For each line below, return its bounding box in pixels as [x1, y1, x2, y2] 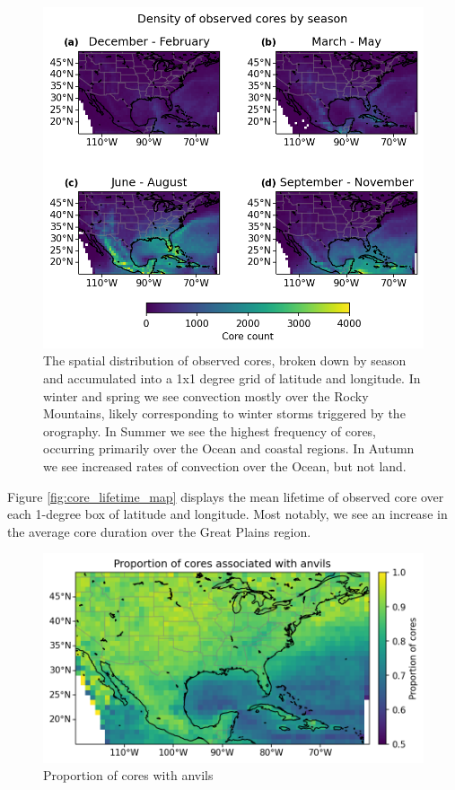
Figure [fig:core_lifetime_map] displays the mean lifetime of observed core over [7, 487, 444, 505]
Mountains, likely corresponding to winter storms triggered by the [43, 404, 406, 423]
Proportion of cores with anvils [43, 766, 214, 785]
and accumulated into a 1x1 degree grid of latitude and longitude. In [43, 369, 421, 388]
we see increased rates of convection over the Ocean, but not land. [43, 457, 407, 476]
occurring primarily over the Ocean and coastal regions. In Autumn [43, 439, 415, 458]
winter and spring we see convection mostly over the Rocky [43, 386, 369, 405]
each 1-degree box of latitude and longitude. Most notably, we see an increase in [7, 505, 448, 523]
